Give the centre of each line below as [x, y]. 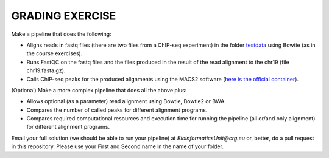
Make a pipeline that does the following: [62, 34]
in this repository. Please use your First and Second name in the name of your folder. [117, 146]
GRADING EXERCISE [64, 16]
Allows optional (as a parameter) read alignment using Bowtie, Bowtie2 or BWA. [126, 101]
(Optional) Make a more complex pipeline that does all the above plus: [99, 90]
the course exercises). [55, 53]
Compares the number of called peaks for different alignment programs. [117, 110]
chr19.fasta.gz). [46, 70]
